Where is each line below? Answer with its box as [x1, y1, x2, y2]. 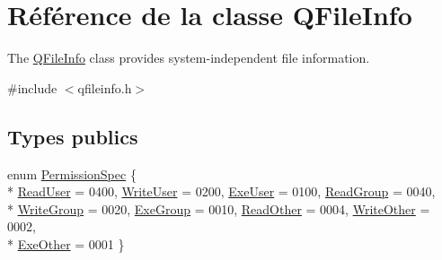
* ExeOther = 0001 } [7, 234, 125, 253]
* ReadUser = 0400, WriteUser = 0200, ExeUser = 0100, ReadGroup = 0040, [7, 182, 436, 201]
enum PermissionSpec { [7, 164, 137, 183]
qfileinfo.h [77, 78, 132, 97]
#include [7, 78, 57, 97]
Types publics [7, 122, 138, 150]
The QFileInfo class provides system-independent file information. [7, 48, 370, 67]
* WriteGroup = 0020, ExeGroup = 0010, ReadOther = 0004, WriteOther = [7, 199, 430, 218]
